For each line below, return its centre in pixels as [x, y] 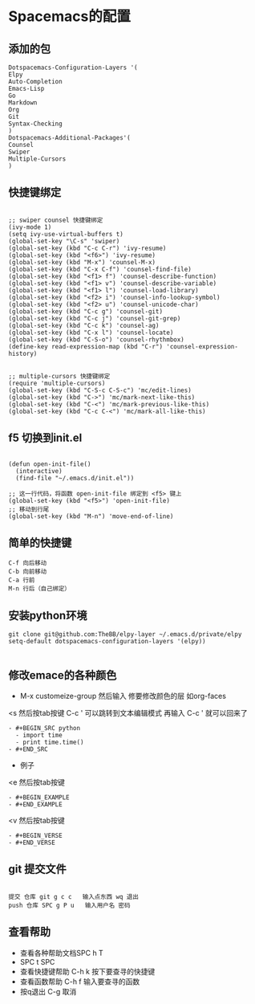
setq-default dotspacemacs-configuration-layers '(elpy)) [107, 642]
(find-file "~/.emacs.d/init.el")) [75, 478]
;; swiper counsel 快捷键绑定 [56, 220]
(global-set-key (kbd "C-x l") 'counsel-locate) [91, 333]
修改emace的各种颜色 [63, 675]
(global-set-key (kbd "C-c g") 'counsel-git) [85, 311]
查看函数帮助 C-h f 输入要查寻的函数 [80, 982]
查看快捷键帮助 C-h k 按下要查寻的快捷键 [87, 971]
